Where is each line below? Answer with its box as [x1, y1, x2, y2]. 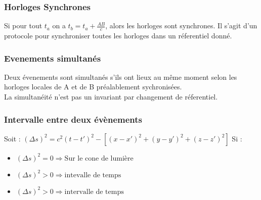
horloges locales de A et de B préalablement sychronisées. [4, 81, 182, 92]
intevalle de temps [64, 171, 121, 179]
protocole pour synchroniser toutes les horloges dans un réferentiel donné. [4, 30, 232, 41]
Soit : [4, 133, 21, 143]
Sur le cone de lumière [64, 155, 134, 162]
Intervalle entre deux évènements [4, 113, 143, 125]
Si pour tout [4, 20, 42, 31]
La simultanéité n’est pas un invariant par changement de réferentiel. [4, 91, 218, 102]
